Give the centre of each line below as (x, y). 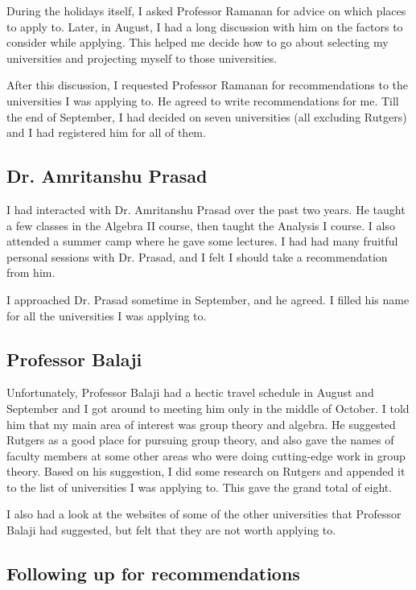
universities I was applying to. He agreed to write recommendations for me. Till (203, 100)
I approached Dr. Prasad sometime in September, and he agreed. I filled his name (208, 299)
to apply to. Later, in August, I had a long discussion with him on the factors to (205, 26)
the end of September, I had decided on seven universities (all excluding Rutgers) (207, 116)
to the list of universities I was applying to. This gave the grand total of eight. (200, 487)
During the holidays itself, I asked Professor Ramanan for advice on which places (206, 10)
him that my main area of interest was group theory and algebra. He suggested (201, 424)
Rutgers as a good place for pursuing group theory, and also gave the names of (200, 440)
